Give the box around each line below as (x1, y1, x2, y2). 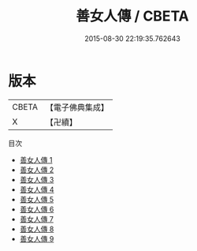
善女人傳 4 (19, 185, 54, 194)
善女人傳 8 (19, 224, 54, 234)
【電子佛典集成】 (45, 102, 109, 113)
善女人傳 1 (19, 155, 53, 164)
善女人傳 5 (19, 194, 54, 204)
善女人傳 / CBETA (76, 7, 189, 25)
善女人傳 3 (19, 174, 54, 184)
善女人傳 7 (19, 214, 54, 223)
